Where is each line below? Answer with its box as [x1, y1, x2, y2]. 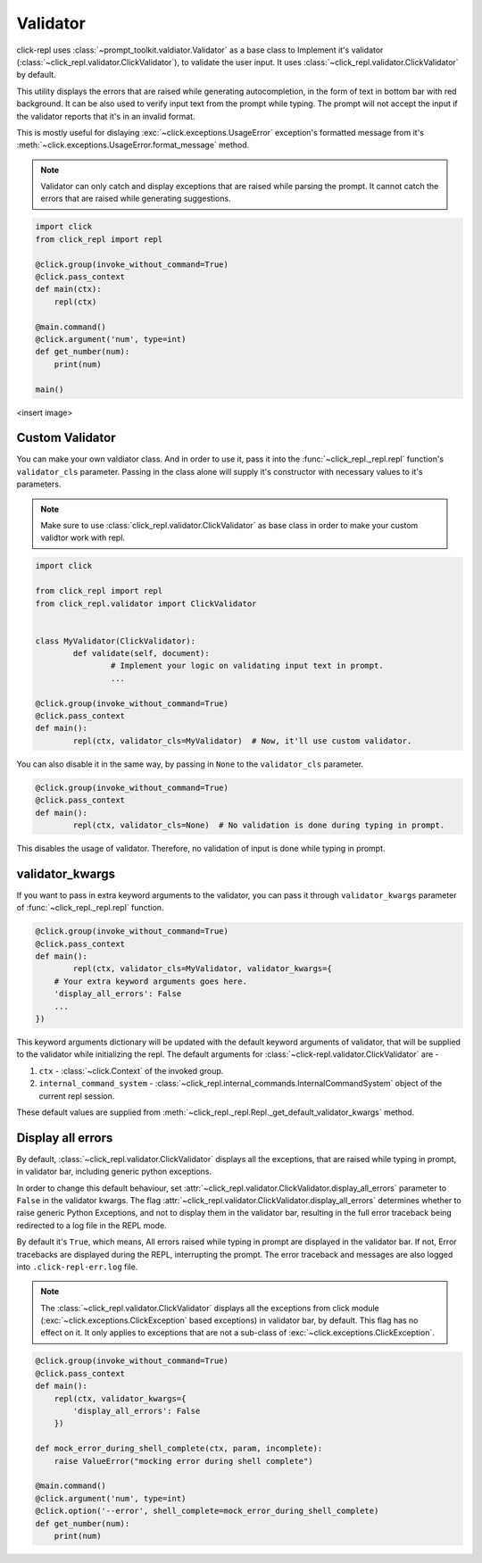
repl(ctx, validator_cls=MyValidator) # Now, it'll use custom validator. [72, 736, 412, 745]
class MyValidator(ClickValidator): [35, 636, 196, 646]
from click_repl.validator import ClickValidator [35, 598, 257, 609]
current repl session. [38, 1090, 115, 1102]
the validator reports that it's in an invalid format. [16, 111, 195, 121]
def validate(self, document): [72, 648, 210, 659]
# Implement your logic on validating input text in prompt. [110, 661, 384, 671]
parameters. [16, 478, 62, 490]
